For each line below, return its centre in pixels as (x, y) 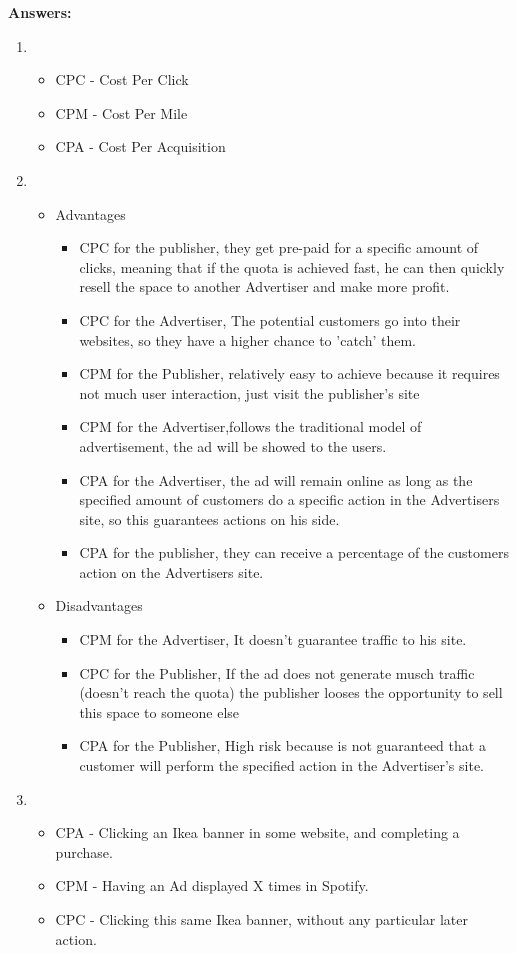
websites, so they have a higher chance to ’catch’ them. (247, 339)
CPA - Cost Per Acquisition (140, 146)
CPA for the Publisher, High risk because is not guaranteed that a (282, 745)
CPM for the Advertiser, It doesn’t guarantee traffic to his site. (273, 639)
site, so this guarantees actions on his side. (209, 518)
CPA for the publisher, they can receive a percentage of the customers (294, 552)
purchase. (84, 851)
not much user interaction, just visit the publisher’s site (249, 392)
